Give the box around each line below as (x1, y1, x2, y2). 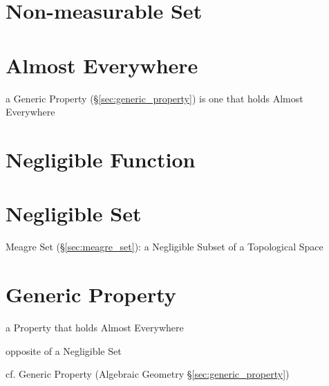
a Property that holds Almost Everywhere (6, 320, 184, 334)
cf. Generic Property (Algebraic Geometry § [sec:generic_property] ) (6, 367, 290, 381)
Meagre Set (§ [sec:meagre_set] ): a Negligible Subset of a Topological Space (6, 239, 323, 254)
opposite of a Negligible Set (6, 343, 122, 358)
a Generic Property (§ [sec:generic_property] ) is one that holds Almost (6, 91, 303, 105)
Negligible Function (6, 145, 196, 173)
